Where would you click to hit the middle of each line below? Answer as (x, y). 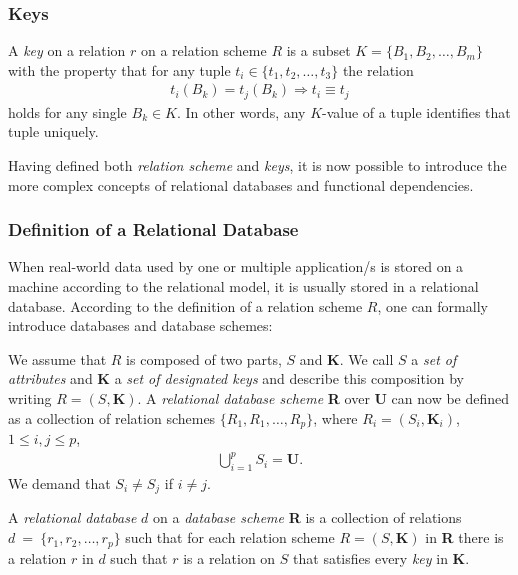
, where (335, 417)
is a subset (318, 50)
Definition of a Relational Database (153, 229)
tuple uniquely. (53, 131)
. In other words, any (241, 111)
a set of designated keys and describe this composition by (289, 378)
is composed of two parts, (204, 358)
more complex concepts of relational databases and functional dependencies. (241, 184)
